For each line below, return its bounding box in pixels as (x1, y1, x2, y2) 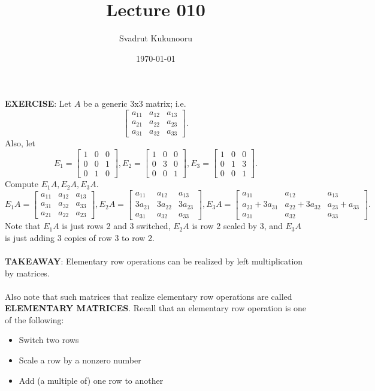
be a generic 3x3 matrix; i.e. (83, 97, 186, 110)
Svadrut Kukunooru (119, 32, 192, 44)
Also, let (5, 137, 36, 149)
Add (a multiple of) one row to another (19, 374, 164, 386)
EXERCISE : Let (5, 97, 72, 110)
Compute (5, 178, 38, 190)
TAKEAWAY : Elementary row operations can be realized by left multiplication (5, 254, 303, 267)
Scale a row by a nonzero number (19, 354, 141, 366)
